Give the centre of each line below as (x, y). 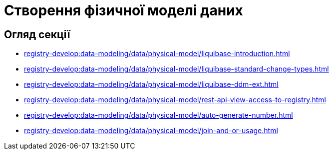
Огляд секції (37, 34)
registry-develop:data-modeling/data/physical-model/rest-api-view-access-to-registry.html (175, 100)
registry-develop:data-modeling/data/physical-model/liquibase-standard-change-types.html (176, 69)
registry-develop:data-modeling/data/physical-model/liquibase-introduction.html (157, 54)
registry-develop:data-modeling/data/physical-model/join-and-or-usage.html (151, 131)
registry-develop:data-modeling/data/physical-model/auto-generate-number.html (159, 115)
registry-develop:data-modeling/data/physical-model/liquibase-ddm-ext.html (151, 84)
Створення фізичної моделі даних (124, 10)
